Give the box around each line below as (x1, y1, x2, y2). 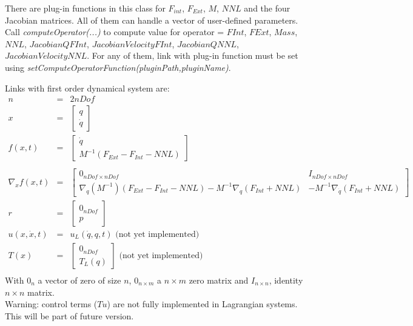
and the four (244, 2, 290, 14)
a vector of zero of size (38, 273, 121, 286)
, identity (269, 273, 303, 286)
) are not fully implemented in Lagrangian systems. (107, 298, 298, 310)
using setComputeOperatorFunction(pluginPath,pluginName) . (5, 61, 231, 73)
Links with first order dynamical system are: (5, 81, 170, 94)
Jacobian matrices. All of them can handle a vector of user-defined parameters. (5, 13, 298, 26)
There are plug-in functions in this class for (5, 2, 166, 14)
